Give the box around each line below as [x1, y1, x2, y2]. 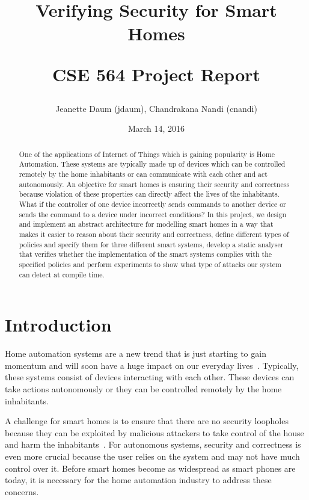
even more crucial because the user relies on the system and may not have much [5, 449, 300, 462]
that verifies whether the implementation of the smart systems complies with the [19, 249, 272, 259]
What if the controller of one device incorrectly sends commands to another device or [19, 199, 286, 209]
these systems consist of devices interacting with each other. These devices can [5, 371, 295, 383]
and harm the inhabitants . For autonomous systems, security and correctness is [5, 438, 301, 451]
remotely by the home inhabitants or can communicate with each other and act [19, 169, 268, 179]
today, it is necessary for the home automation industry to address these [5, 474, 272, 486]
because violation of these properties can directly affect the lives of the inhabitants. [19, 189, 280, 199]
